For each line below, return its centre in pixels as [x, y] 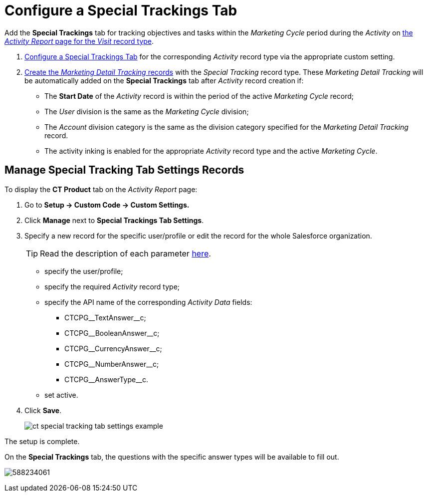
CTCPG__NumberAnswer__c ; [112, 364]
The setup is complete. [42, 441]
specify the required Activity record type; [112, 286]
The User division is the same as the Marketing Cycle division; [147, 111]
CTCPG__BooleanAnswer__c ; [112, 333]
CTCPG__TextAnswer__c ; [105, 317]
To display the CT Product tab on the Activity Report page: [101, 189]
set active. [61, 395]
